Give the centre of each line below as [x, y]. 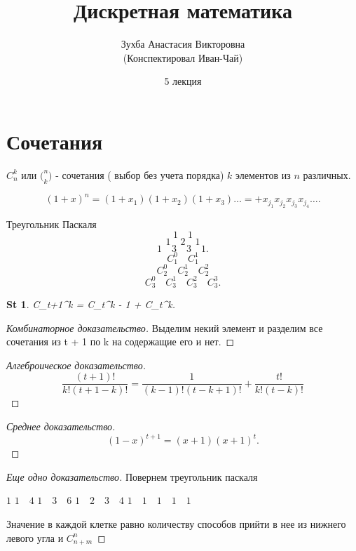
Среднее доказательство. [61, 426]
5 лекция [183, 81]
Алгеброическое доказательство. [76, 365]
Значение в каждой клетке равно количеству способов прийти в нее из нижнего [176, 523]
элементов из [263, 174]
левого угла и [35, 537]
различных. [327, 174]
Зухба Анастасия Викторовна [183, 44]
